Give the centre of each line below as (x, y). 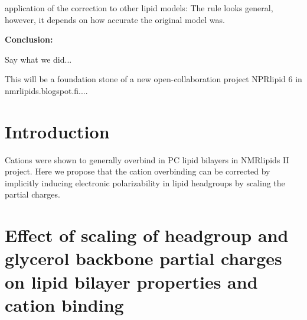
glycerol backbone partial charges (143, 258)
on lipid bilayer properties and (131, 281)
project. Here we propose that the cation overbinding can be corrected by (138, 171)
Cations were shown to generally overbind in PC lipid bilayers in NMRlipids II (147, 159)
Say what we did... (38, 59)
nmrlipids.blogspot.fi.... (46, 90)
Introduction (57, 131)
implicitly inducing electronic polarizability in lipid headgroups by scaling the (145, 182)
